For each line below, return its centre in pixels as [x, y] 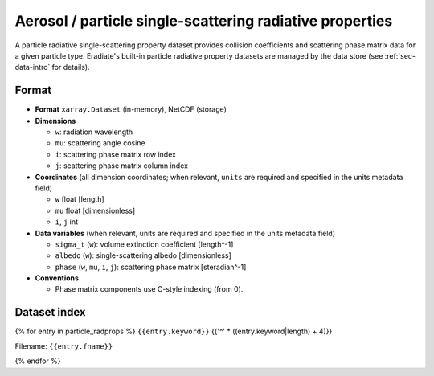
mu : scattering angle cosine [100, 143]
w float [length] [80, 199]
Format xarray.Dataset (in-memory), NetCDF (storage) [131, 109]
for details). [71, 67]
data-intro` [33, 67]
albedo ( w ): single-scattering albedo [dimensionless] [143, 255]
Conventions [57, 278]
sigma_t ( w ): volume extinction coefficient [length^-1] [144, 244]
